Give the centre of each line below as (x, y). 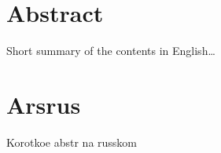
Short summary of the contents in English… (111, 51)
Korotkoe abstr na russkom (72, 142)
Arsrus (44, 104)
